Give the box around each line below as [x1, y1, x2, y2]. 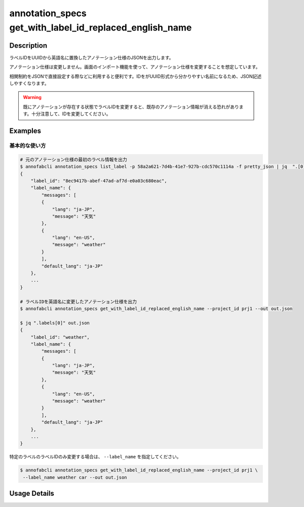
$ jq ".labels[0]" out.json [20, 320, 90, 326]
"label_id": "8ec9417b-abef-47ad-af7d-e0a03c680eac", [30, 178, 167, 184]
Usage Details [9, 489, 54, 498]
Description [9, 41, 48, 50]
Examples [9, 127, 42, 136]
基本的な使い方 [9, 142, 46, 149]
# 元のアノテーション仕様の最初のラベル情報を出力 [20, 156, 127, 162]
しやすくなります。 [9, 80, 49, 86]
